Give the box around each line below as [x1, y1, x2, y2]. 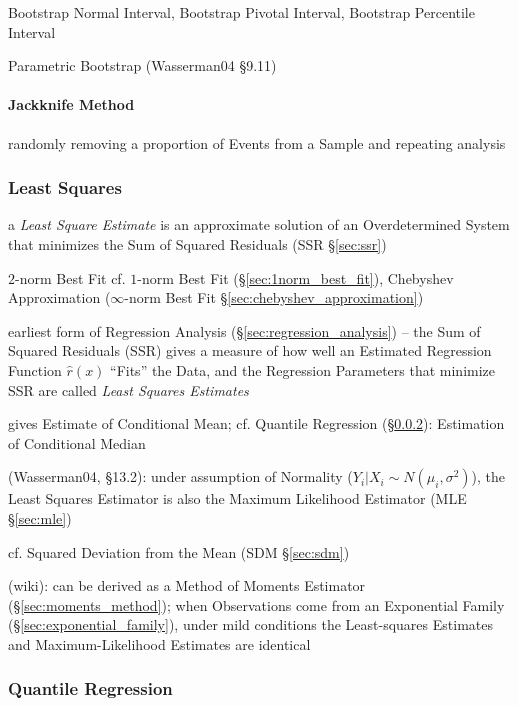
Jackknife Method [8, 94, 135, 115]
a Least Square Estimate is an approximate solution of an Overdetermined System [8, 214, 510, 235]
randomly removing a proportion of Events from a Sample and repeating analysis [8, 132, 506, 153]
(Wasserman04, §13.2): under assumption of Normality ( [8, 466, 353, 487]
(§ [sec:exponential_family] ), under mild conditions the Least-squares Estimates [8, 614, 493, 635]
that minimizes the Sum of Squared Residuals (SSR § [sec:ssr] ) [8, 233, 387, 254]
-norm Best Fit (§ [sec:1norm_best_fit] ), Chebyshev [137, 267, 454, 288]
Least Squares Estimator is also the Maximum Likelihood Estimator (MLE [8, 488, 467, 509]
